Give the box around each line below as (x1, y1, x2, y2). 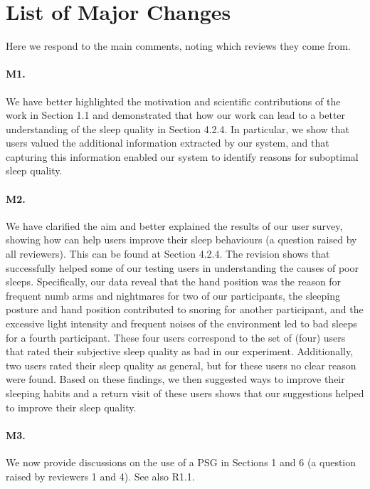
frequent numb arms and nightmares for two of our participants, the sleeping (6, 288, 340, 303)
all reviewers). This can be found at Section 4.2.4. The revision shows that (6, 246, 330, 261)
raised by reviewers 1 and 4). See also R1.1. (6, 468, 195, 483)
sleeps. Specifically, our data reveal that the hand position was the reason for (6, 274, 342, 289)
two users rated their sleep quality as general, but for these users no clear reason (6, 357, 356, 372)
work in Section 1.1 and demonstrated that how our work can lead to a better (6, 107, 346, 122)
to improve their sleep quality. (6, 399, 137, 414)
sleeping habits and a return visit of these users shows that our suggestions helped (6, 386, 364, 400)
